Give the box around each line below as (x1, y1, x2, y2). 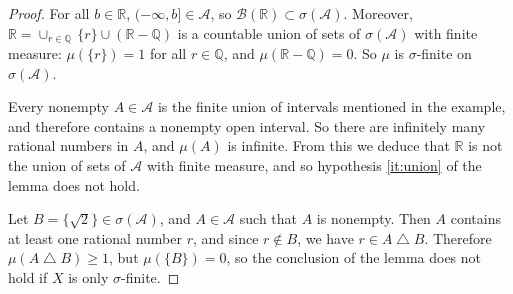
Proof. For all (8, 3, 90, 23)
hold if (8, 266, 48, 287)
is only (68, 266, 109, 287)
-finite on (416, 43, 472, 64)
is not (468, 135, 503, 156)
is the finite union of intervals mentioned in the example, (157, 96, 506, 117)
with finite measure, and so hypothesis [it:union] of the (146, 155, 482, 176)
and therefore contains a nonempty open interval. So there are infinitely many (8, 115, 486, 136)
